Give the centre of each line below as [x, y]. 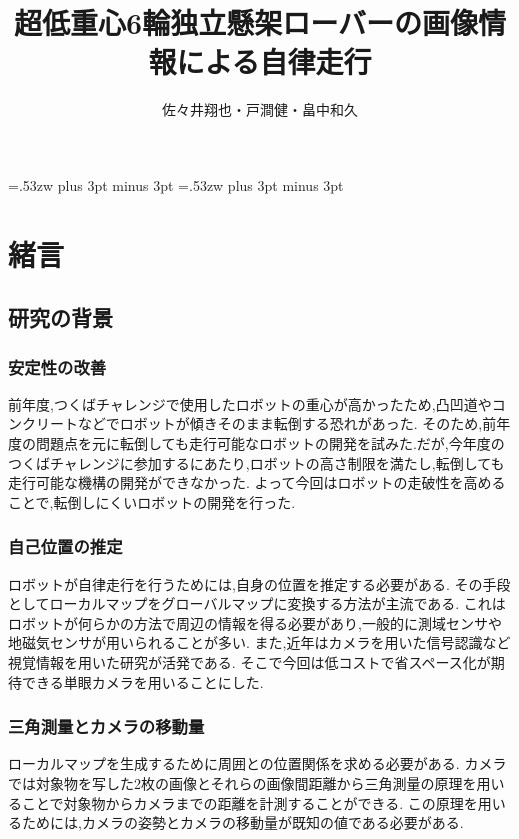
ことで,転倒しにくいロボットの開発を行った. [152, 501]
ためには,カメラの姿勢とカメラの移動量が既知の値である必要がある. [242, 822]
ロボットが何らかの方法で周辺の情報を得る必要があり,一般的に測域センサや [255, 622]
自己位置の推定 [65, 546]
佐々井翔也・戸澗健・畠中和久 [260, 109]
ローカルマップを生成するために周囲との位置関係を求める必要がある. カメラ [257, 763]
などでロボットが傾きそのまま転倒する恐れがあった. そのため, [280, 423]
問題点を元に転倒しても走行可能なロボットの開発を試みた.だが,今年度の [270, 443]
